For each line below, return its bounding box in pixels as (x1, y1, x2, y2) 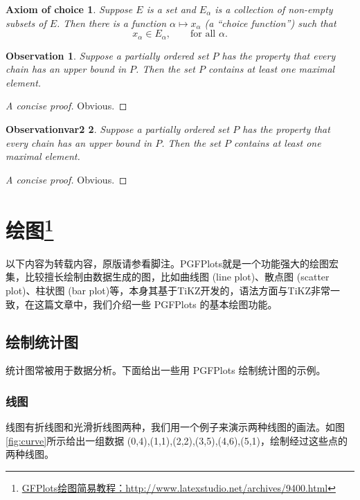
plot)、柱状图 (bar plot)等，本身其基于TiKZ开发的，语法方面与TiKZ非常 (6, 283, 331, 298)
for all (190, 29, 216, 39)
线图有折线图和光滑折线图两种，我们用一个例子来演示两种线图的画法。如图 (6, 420, 345, 434)
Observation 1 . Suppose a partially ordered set (6, 48, 209, 62)
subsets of (6, 15, 46, 30)
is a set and (146, 2, 196, 16)
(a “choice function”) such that (204, 15, 336, 30)
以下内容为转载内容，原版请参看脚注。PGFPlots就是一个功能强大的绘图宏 (6, 256, 339, 270)
